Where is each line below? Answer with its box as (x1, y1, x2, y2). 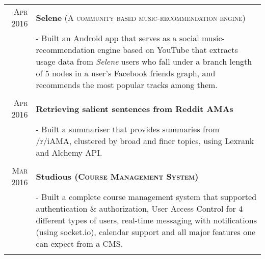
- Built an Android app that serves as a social (36, 32, 199, 44)
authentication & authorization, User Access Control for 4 (36, 203, 243, 214)
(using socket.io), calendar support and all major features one (36, 226, 256, 238)
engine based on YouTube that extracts (97, 44, 238, 55)
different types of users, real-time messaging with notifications (36, 214, 257, 226)
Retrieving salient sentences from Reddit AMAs (36, 102, 233, 114)
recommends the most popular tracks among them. (36, 79, 218, 91)
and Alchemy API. (36, 147, 102, 158)
